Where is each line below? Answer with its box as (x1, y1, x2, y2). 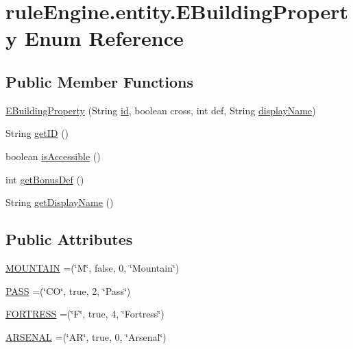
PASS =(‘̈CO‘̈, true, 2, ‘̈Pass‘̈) (5, 283, 131, 298)
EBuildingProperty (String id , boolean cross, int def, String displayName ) (5, 103, 316, 117)
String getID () (5, 126, 69, 140)
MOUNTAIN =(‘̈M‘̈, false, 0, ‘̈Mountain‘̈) (5, 260, 180, 274)
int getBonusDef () (5, 172, 84, 186)
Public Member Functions (5, 70, 193, 92)
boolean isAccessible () (5, 148, 101, 163)
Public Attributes (5, 229, 133, 250)
